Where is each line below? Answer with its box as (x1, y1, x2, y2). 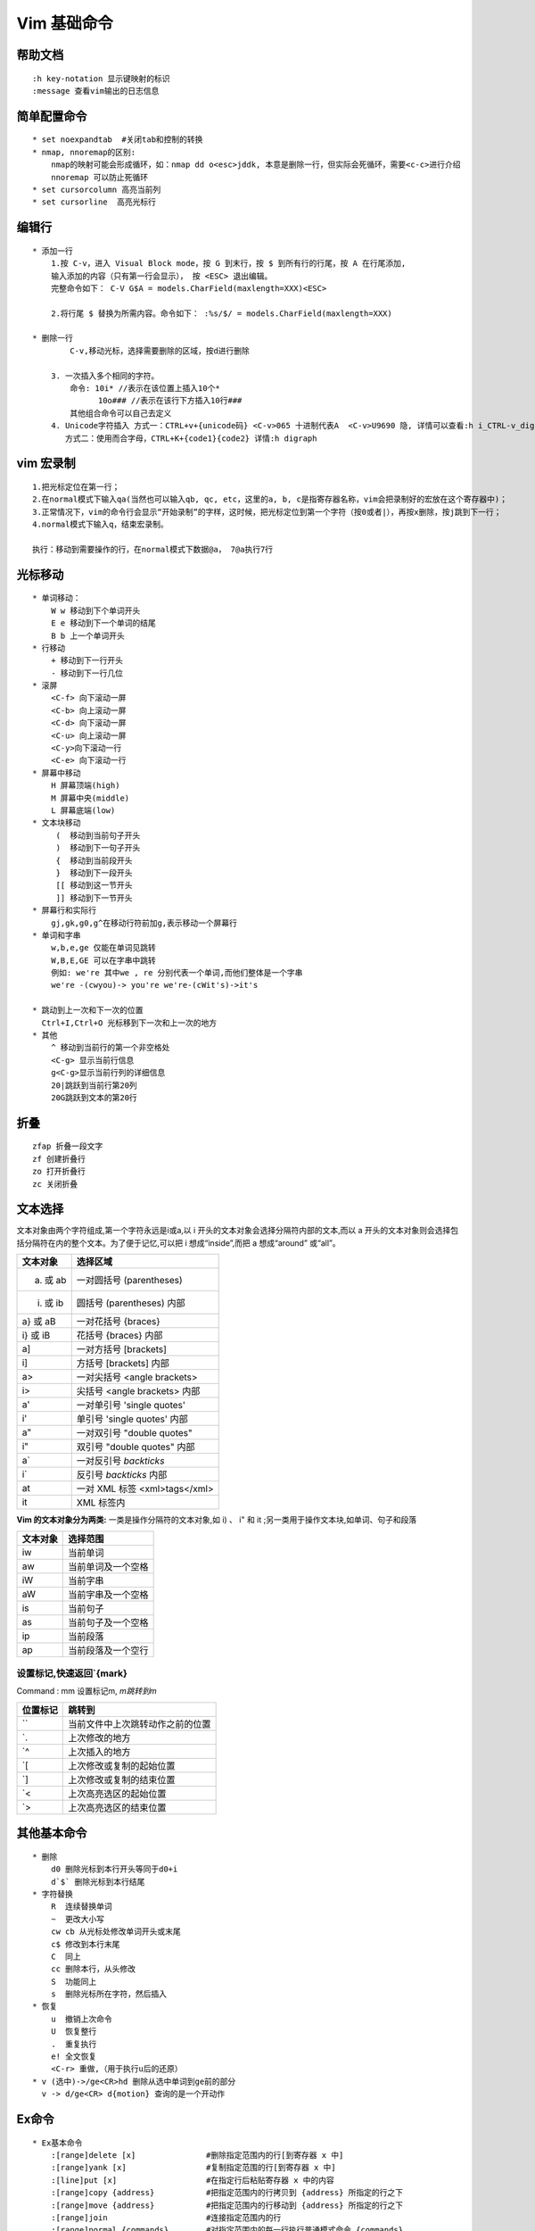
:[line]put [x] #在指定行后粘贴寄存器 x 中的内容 (50, 2175, 334, 2185)
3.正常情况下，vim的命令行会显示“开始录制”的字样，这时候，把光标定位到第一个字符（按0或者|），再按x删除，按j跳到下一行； (32, 507, 502, 517)
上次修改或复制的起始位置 (68, 1759, 176, 1771)
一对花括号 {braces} (76, 1315, 160, 1328)
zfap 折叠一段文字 (32, 1141, 103, 1151)
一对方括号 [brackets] (76, 1343, 167, 1356)
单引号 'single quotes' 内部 (76, 1413, 189, 1425)
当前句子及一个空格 (68, 1616, 149, 1629)
